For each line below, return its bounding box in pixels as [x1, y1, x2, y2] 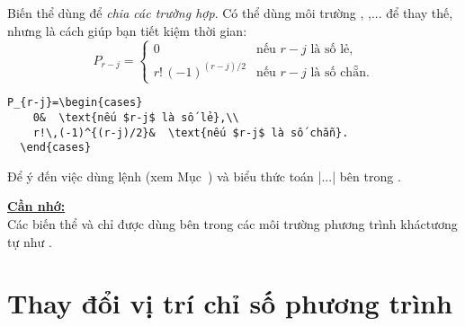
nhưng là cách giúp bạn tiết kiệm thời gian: [7, 21, 247, 40]
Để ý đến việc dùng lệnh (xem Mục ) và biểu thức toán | [7, 166, 322, 185]
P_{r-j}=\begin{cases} [7, 96, 143, 110]
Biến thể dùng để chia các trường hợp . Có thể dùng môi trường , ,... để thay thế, [7, 4, 453, 22]
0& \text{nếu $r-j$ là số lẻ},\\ [32, 110, 239, 124]
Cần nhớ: [7, 197, 66, 216]
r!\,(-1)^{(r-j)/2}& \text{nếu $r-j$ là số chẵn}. [32, 126, 349, 139]
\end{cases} [20, 141, 92, 154]
